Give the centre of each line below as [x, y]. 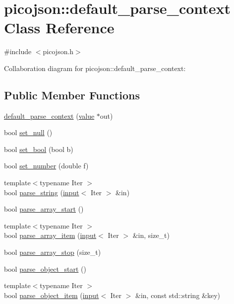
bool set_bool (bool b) [39, 149]
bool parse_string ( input [42, 192]
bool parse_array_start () [44, 209]
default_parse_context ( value [49, 115]
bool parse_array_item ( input [50, 235]
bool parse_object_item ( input [52, 295]
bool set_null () [28, 132]
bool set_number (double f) [46, 166]
